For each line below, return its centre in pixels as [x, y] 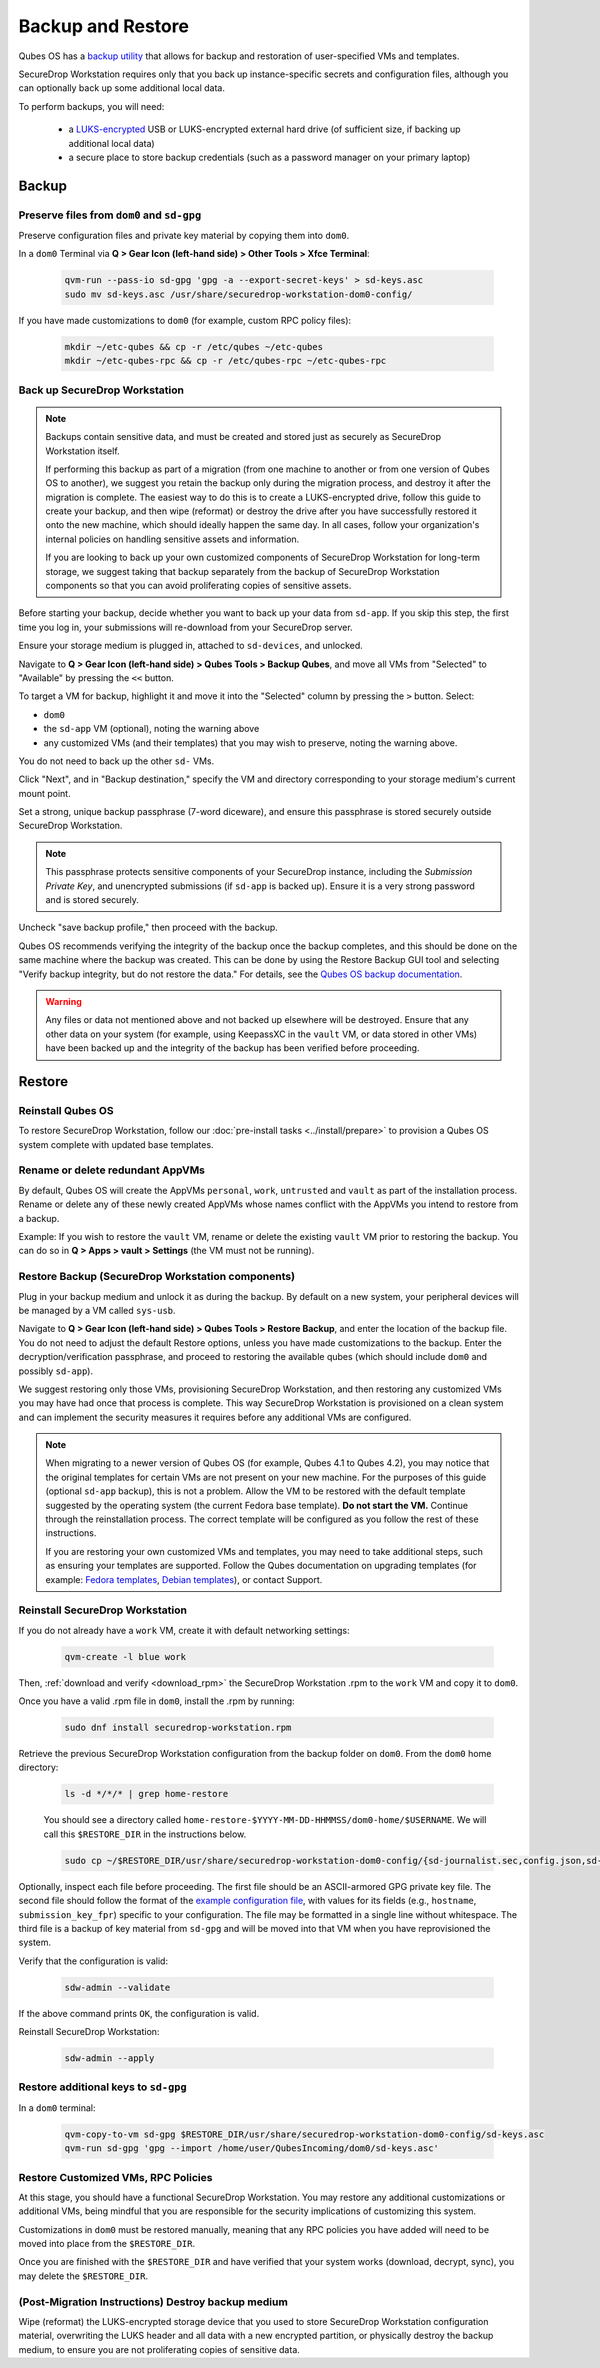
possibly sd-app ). [56, 1371]
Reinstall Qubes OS [66, 1110]
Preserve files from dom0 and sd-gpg [110, 215]
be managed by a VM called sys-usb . [97, 1310]
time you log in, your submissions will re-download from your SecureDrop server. [186, 627]
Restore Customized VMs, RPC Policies [115, 2177]
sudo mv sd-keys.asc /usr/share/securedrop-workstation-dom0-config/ [238, 294]
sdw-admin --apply [109, 2058]
